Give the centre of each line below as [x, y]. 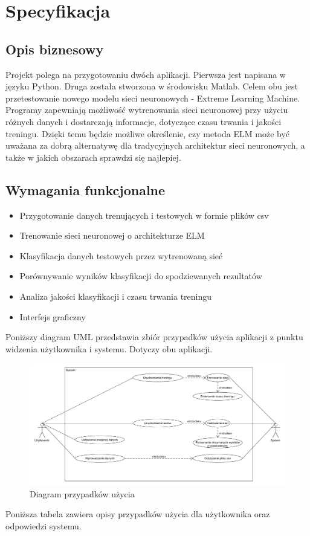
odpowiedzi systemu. [44, 525]
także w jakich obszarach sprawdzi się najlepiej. [93, 157]
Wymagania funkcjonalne [86, 189]
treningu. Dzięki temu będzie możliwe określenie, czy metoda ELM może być [148, 133]
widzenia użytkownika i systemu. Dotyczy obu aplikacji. [109, 348]
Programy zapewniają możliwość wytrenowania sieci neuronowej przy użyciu [147, 110]
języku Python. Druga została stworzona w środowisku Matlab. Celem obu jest [152, 86]
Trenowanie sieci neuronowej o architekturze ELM [112, 235]
